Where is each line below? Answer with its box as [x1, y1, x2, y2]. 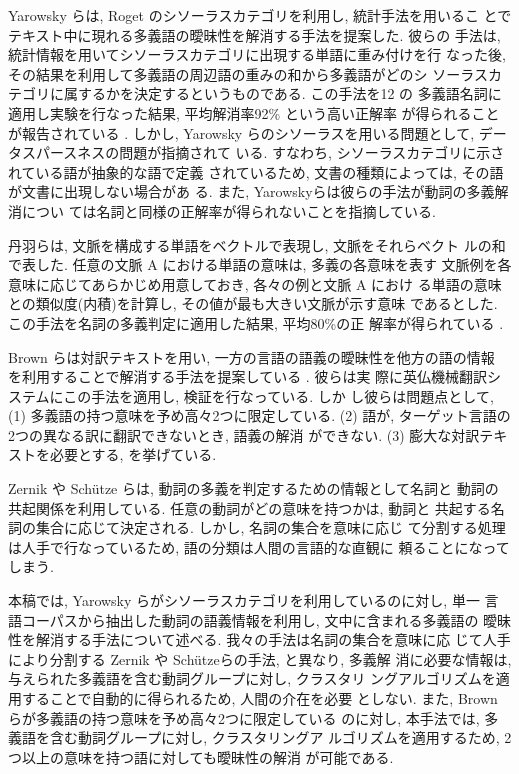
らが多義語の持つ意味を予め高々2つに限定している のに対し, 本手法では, [8, 707, 480, 728]
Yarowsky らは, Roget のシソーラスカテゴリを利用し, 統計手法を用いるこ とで [8, 5, 512, 25]
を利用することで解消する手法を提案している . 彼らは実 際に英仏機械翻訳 [8, 366, 488, 387]
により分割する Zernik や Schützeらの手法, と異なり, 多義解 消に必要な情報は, [8, 648, 512, 669]
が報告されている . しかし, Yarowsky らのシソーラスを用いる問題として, [8, 122, 475, 143]
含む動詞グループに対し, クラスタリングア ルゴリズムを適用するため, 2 [49, 727, 512, 748]
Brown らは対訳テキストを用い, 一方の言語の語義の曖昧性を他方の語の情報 [8, 346, 495, 367]
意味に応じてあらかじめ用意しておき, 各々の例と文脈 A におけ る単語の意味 [8, 273, 502, 294]
